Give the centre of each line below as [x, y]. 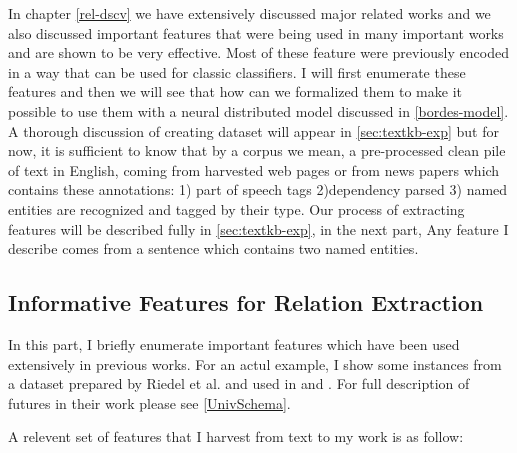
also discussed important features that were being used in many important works [256, 32]
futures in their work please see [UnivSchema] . [149, 402]
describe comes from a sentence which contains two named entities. [213, 248]
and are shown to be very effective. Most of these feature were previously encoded [258, 52]
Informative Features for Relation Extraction [246, 302]
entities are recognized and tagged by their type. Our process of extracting [236, 208]
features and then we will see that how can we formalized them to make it [235, 91]
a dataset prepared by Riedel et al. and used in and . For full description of [239, 383]
